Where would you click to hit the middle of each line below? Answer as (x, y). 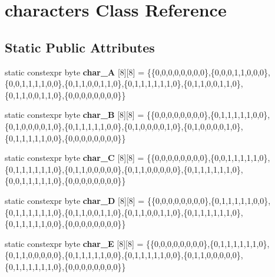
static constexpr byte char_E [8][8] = (74, 243)
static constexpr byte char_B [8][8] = (74, 115)
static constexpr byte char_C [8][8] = (74, 158)
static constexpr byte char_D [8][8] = (75, 200)
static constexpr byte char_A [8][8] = (75, 72)
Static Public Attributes (80, 47)
